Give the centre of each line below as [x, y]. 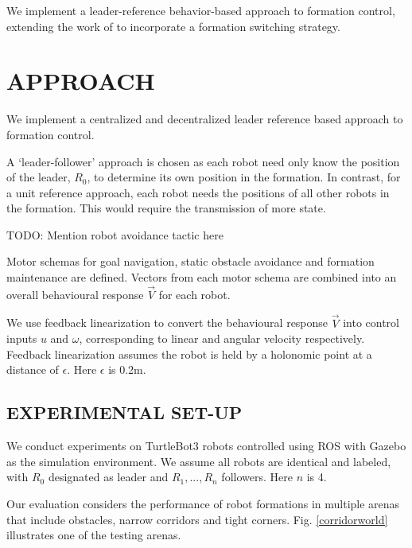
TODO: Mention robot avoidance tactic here [115, 234]
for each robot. [194, 294]
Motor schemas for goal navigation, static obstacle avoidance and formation [190, 261]
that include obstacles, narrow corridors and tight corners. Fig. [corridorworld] [197, 519]
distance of [33, 369]
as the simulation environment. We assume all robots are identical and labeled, [199, 461]
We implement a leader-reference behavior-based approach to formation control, [201, 10]
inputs [22, 338]
